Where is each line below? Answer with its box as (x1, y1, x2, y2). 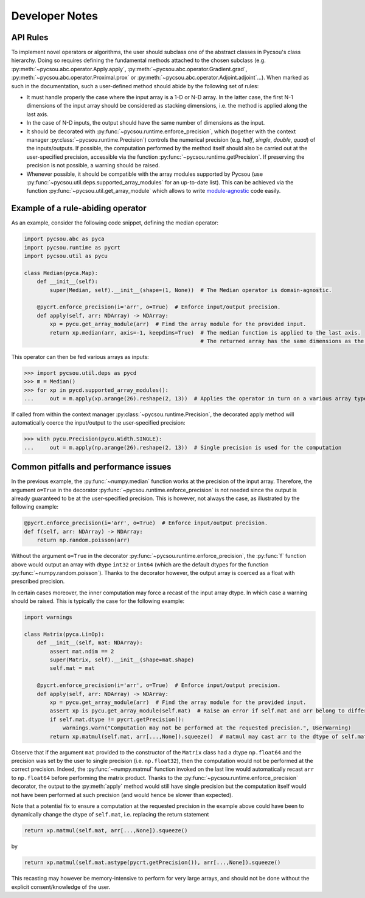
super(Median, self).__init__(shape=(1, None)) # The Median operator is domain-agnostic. (49, 287, 332, 293)
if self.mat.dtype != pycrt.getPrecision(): (49, 715, 185, 723)
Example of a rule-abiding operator (11, 203, 147, 214)
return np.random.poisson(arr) (36, 537, 130, 544)
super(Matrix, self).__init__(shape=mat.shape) (49, 656, 195, 663)
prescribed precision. (11, 578, 65, 585)
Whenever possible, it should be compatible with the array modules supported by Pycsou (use (26, 170, 263, 178)
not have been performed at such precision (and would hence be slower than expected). (11, 791, 234, 798)
